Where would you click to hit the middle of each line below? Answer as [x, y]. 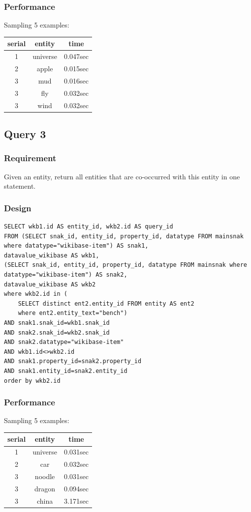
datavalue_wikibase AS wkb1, [52, 255]
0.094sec [76, 488]
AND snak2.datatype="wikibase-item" [64, 342]
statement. [20, 186]
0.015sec [76, 68]
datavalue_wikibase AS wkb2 [50, 284]
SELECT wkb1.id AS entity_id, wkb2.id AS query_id [89, 227]
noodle [45, 476]
